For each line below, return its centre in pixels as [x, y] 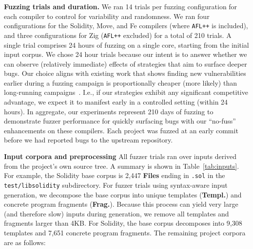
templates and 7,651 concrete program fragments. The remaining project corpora [125, 232]
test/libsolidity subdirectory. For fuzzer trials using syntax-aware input [116, 185]
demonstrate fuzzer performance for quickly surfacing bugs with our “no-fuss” [120, 121]
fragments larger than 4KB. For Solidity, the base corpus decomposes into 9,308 [123, 223]
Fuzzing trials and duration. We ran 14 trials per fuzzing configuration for [121, 6]
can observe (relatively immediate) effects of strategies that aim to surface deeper [126, 63]
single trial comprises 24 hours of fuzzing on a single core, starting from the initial [126, 44]
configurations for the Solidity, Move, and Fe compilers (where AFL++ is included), [126, 26]
